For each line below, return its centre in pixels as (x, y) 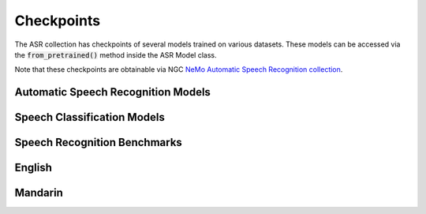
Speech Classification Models (90, 117)
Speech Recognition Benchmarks (99, 143)
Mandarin (39, 193)
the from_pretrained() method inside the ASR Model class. (116, 54)
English (34, 168)
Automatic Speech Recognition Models (112, 92)
